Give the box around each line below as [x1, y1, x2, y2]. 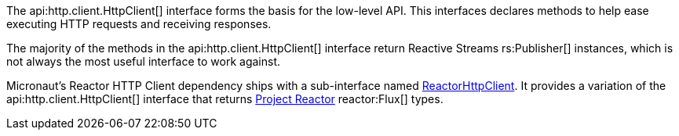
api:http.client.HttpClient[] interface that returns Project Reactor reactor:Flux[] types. [6, 92, 444, 106]
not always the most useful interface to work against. [6, 55, 281, 68]
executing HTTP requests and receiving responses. [6, 17, 272, 30]
